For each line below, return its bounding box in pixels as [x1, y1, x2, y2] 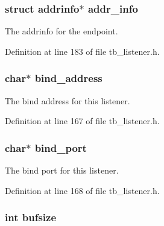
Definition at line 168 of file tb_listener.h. [5, 184, 160, 196]
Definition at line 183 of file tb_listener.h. [5, 45, 160, 57]
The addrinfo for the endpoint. [5, 25, 118, 37]
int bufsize [5, 210, 57, 225]
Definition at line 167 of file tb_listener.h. [5, 115, 160, 127]
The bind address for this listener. [5, 94, 130, 107]
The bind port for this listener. [5, 164, 119, 177]
